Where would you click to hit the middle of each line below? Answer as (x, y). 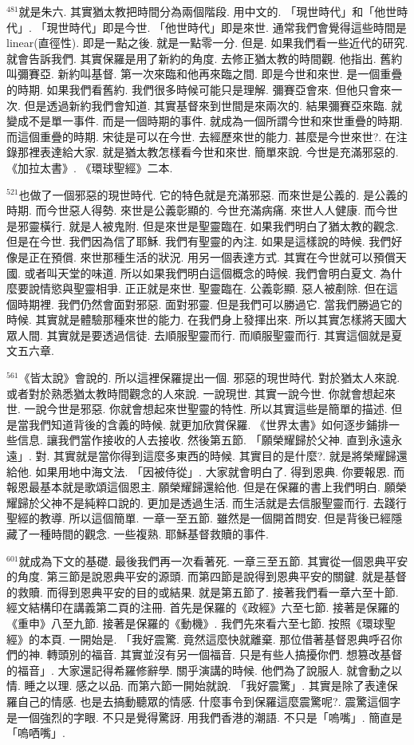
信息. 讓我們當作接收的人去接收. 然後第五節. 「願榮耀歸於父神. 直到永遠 (204, 440)
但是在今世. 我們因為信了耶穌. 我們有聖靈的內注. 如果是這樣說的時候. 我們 (199, 241)
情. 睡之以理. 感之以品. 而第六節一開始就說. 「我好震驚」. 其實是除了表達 (197, 686)
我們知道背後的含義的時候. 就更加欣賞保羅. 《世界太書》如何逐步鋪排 (209, 424)
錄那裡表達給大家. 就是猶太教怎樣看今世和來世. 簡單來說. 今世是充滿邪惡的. (203, 152)
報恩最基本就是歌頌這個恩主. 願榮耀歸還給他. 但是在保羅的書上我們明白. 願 (201, 487)
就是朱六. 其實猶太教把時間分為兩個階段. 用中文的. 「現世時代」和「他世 (208, 11)
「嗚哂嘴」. (36, 733)
